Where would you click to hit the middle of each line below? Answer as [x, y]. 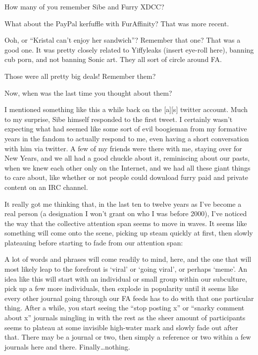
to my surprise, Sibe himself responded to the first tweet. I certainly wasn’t [119, 119]
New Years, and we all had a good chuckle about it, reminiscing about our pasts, [127, 158]
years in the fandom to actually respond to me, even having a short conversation [127, 138]
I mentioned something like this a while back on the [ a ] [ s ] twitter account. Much [126, 109]
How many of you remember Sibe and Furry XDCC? [84, 6]
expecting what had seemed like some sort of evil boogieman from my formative [126, 129]
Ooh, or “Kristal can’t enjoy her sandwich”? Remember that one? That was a [123, 40]
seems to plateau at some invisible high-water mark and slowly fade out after [121, 327]
